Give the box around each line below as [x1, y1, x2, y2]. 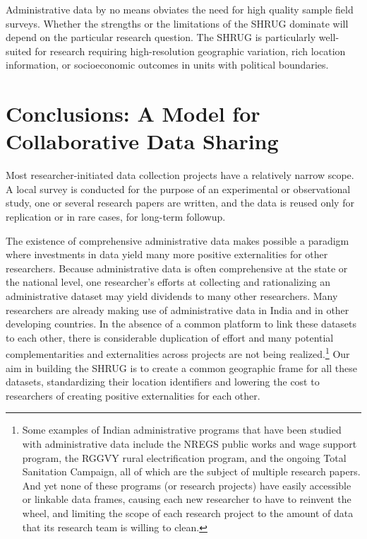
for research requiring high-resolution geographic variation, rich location [35, 43, 346, 58]
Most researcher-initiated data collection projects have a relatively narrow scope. [6, 168, 354, 182]
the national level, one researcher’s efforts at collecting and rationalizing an [6, 274, 331, 289]
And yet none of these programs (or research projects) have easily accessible [22, 477, 351, 492]
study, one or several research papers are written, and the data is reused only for [6, 195, 354, 210]
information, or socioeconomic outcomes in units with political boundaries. [6, 57, 329, 72]
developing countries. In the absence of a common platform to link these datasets [6, 316, 357, 331]
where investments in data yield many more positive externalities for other [6, 247, 328, 262]
